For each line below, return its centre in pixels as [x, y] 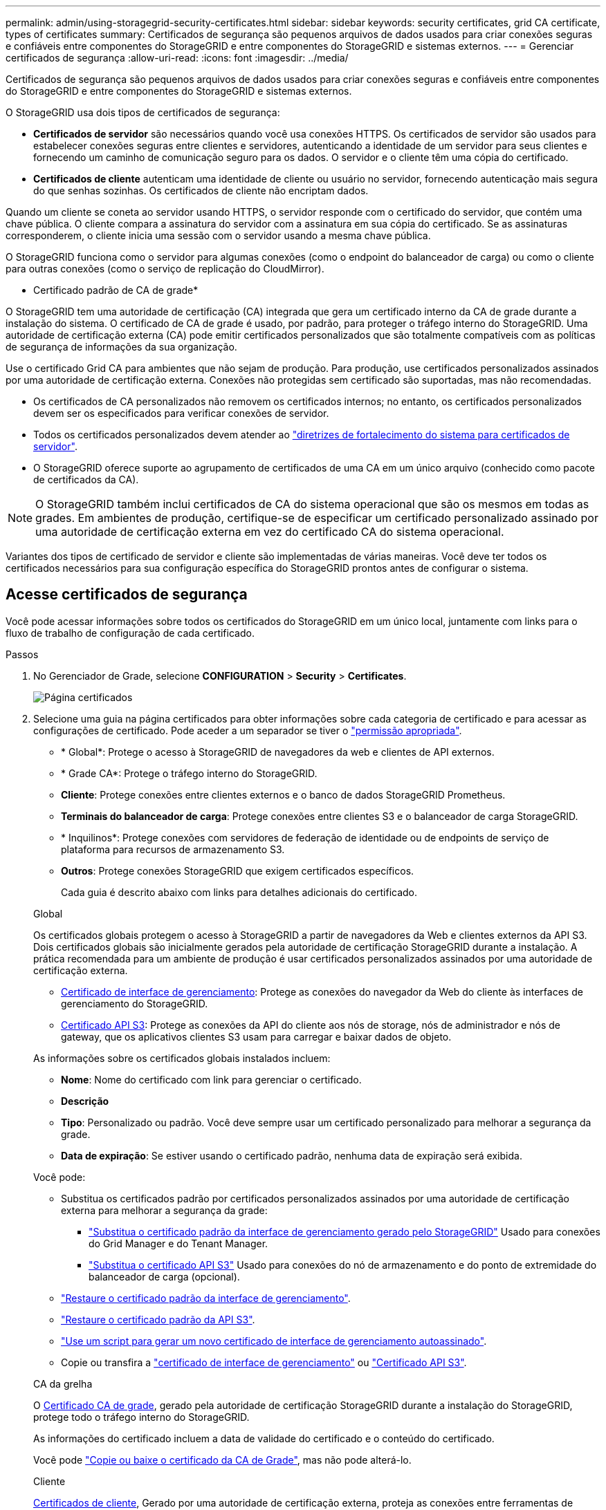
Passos [22, 654]
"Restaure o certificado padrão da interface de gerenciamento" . [206, 1298]
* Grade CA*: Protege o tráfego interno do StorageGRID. [189, 773]
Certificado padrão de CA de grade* [116, 290]
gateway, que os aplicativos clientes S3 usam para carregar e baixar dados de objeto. [256, 1036]
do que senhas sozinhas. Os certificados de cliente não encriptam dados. [201, 190]
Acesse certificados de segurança [127, 595]
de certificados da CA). [86, 479]
